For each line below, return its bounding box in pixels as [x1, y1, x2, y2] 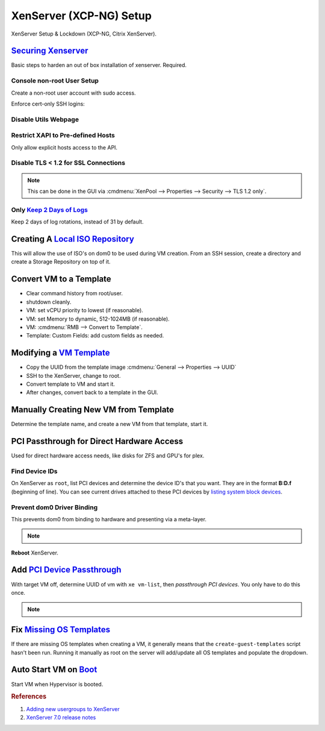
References [11, 692, 47, 701]
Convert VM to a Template [11, 274, 111, 284]
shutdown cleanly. [26, 298, 72, 306]
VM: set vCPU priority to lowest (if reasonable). [26, 307, 144, 314]
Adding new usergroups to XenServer [26, 705, 120, 712]
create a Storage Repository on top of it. [11, 258, 111, 265]
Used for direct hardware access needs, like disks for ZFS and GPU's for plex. [11, 452, 205, 459]
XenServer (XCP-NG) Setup [11, 9, 152, 22]
